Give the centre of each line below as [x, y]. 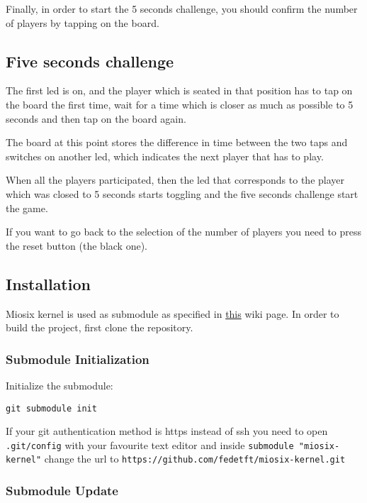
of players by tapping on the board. [83, 22]
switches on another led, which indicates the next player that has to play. [165, 156]
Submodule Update [62, 491]
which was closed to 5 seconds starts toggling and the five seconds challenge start [182, 193]
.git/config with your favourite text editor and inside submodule [150, 444]
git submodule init [51, 408]
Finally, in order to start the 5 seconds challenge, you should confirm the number [182, 9]
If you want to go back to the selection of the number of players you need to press [184, 232]
